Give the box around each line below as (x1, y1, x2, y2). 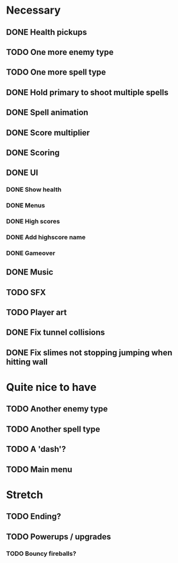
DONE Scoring (6, 147, 60, 157)
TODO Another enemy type (6, 404, 108, 414)
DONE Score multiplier (6, 128, 90, 138)
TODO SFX (6, 287, 46, 297)
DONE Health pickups (6, 27, 87, 37)
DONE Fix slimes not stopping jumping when (6, 347, 173, 358)
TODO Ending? (6, 512, 61, 522)
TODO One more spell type (6, 67, 106, 77)
